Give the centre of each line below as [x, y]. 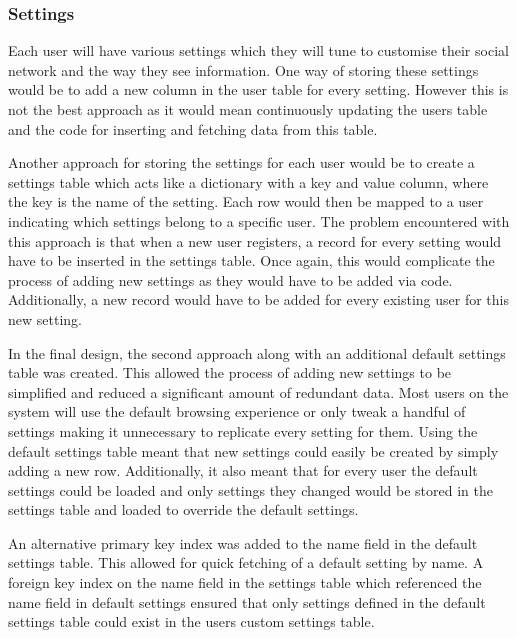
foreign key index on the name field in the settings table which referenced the [245, 582]
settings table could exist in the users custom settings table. [191, 621]
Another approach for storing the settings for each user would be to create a [241, 162]
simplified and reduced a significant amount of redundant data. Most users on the [258, 391]
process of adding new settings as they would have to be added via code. [230, 279]
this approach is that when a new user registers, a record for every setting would [255, 240]
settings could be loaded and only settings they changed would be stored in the [250, 489]
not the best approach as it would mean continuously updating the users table [248, 109]
